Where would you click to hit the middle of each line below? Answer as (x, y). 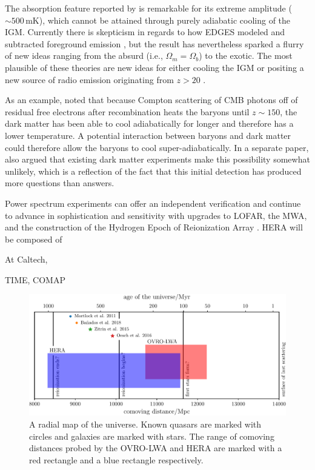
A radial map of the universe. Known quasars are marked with (145, 424)
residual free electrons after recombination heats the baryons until (127, 111)
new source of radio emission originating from (89, 79)
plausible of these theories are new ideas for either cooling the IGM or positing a (154, 67)
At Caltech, (26, 259)
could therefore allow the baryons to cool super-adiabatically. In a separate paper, (157, 147)
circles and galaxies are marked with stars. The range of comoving (152, 436)
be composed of (34, 239)
